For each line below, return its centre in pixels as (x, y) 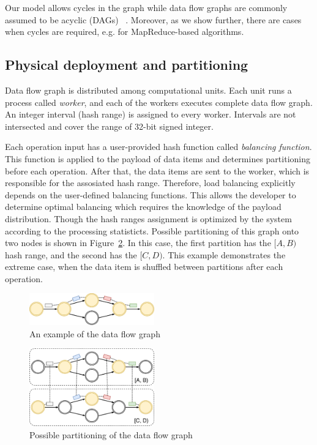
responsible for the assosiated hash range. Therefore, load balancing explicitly (150, 183)
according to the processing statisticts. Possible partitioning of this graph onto (152, 230)
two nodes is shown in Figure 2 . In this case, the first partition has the (138, 243)
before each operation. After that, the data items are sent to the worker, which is (157, 170)
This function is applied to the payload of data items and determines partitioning (158, 158)
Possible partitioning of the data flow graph (111, 434)
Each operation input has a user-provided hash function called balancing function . (158, 147)
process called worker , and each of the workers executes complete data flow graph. (159, 102)
